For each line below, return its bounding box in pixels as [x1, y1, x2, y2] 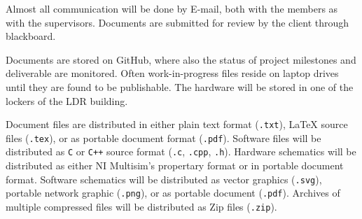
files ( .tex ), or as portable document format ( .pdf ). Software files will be [6, 130, 321, 145]
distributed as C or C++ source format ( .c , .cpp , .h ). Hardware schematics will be [6, 144, 356, 159]
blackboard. [6, 29, 56, 43]
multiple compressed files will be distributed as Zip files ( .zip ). [6, 199, 277, 214]
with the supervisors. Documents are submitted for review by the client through [6, 15, 349, 29]
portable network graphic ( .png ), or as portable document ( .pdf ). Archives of [6, 185, 340, 200]
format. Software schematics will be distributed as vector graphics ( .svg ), [6, 171, 322, 186]
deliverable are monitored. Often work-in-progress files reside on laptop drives [6, 66, 339, 80]
